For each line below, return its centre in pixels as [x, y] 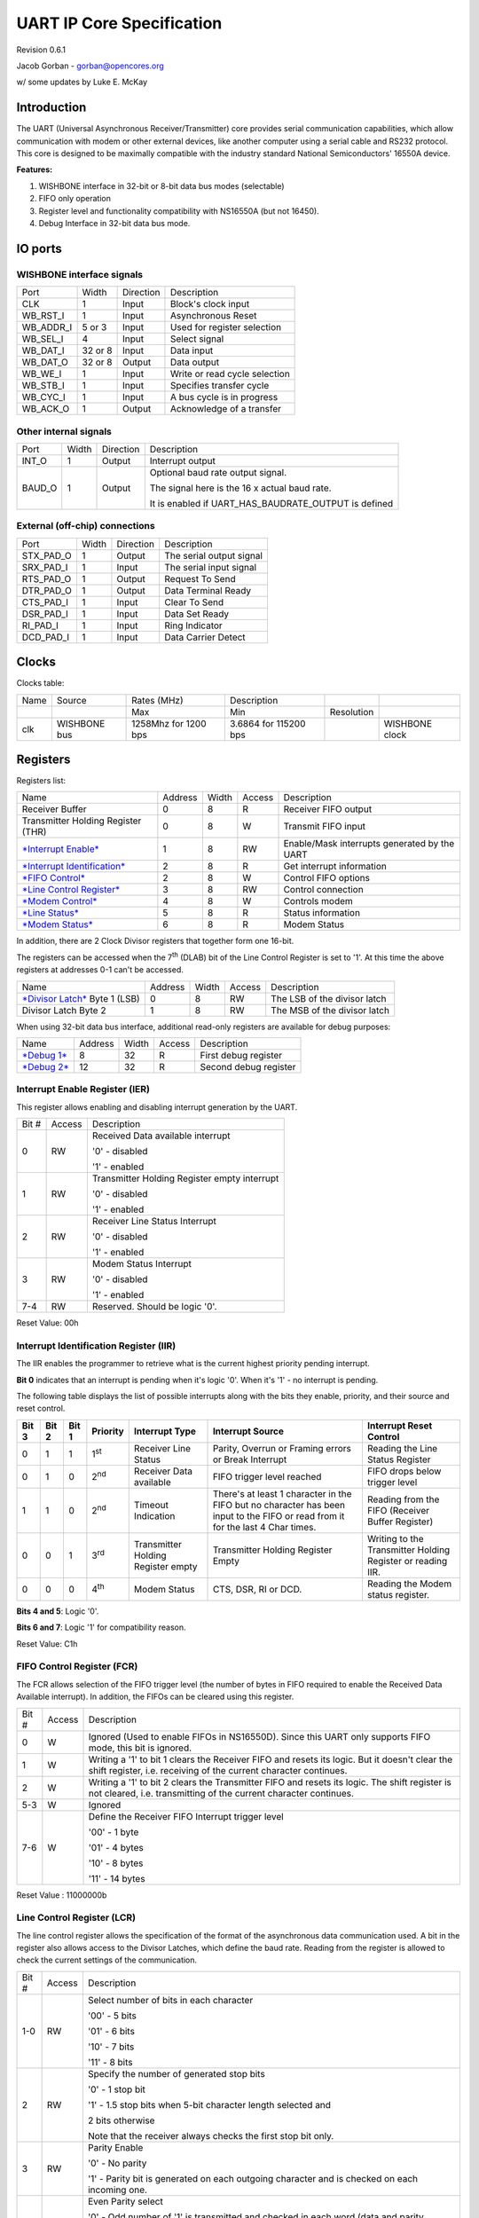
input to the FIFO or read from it [279, 1515]
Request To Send [200, 578]
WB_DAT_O [45, 362]
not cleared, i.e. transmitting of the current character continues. [221, 1793]
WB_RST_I [43, 316]
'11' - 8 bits [110, 2062]
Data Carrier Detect [205, 637]
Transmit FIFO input [325, 827]
